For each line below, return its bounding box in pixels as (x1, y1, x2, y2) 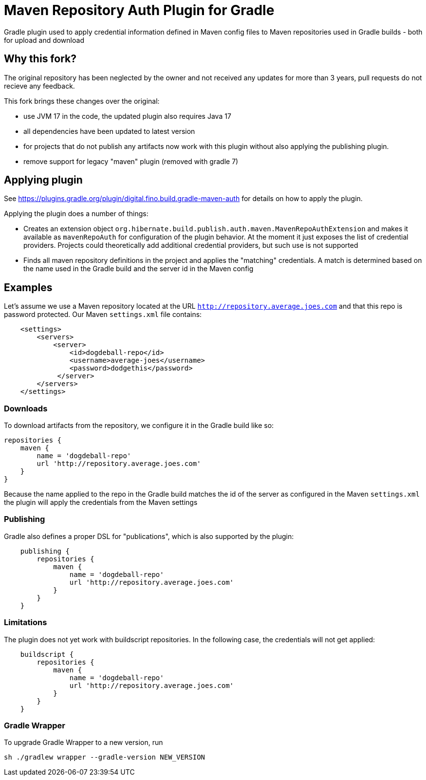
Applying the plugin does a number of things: (4, 209, 148, 218)
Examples (4, 281, 53, 294)
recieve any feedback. (4, 81, 75, 90)
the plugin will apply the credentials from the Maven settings (4, 498, 198, 507)
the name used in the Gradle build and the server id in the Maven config (23, 264, 254, 273)
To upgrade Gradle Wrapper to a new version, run (4, 738, 163, 747)
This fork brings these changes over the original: (4, 96, 160, 105)
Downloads (4, 403, 48, 413)
